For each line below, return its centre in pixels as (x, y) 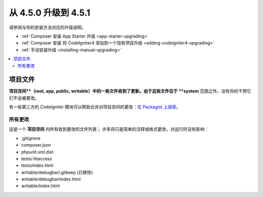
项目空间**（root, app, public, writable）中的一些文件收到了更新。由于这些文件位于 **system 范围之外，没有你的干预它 (130, 91)
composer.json (36, 145)
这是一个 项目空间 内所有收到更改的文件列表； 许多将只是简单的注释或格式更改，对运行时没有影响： (109, 129)
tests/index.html (37, 165)
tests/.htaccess (37, 158)
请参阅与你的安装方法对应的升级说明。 (47, 27)
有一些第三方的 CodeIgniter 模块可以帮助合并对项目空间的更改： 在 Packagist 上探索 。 (95, 107)
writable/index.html (41, 186)
